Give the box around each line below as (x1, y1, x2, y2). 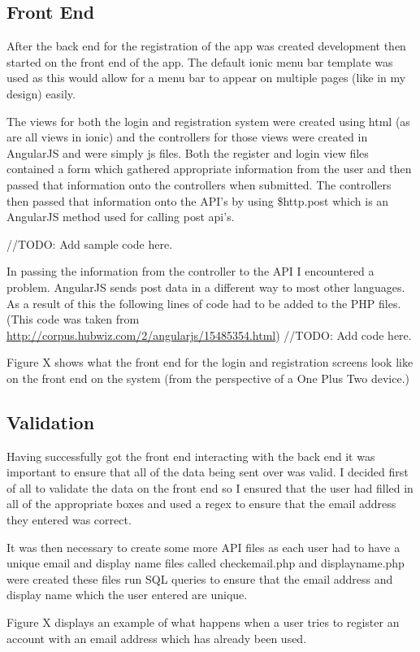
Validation (6, 409, 95, 434)
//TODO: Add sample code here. (6, 235, 173, 252)
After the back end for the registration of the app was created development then (6, 37, 406, 54)
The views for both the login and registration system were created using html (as (6, 112, 410, 129)
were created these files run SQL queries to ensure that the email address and (6, 570, 393, 587)
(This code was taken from (6, 311, 140, 328)
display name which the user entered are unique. (6, 586, 248, 603)
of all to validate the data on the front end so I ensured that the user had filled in (6, 479, 414, 496)
